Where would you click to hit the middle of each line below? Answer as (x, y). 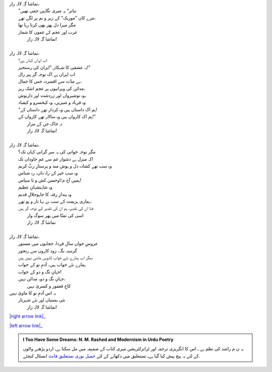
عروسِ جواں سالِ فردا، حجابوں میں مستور (58, 243)
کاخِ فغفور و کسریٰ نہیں (49, 286)
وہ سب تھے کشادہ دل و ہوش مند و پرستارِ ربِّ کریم (65, 166)
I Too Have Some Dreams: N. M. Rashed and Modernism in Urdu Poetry (98, 339)
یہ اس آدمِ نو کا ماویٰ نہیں (33, 293)
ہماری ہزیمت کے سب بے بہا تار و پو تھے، (55, 201)
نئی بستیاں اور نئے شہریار (42, 300)
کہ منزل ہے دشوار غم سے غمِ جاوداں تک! (56, 159)
